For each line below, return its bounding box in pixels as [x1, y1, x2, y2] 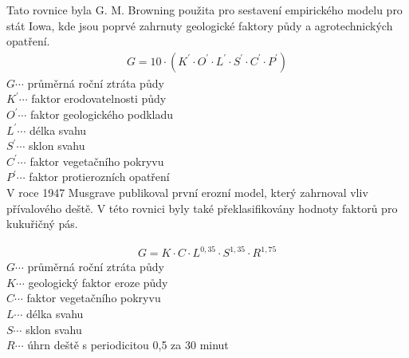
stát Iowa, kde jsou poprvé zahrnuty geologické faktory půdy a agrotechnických [6, 17, 393, 33]
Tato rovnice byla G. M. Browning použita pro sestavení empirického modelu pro [6, 2, 403, 18]
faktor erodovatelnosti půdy [31, 90, 167, 107]
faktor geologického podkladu [30, 106, 174, 122]
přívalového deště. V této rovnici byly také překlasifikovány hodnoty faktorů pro [6, 199, 398, 216]
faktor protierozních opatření [29, 168, 170, 185]
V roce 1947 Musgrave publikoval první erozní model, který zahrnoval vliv [6, 183, 368, 200]
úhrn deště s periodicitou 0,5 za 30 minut [27, 336, 229, 353]
